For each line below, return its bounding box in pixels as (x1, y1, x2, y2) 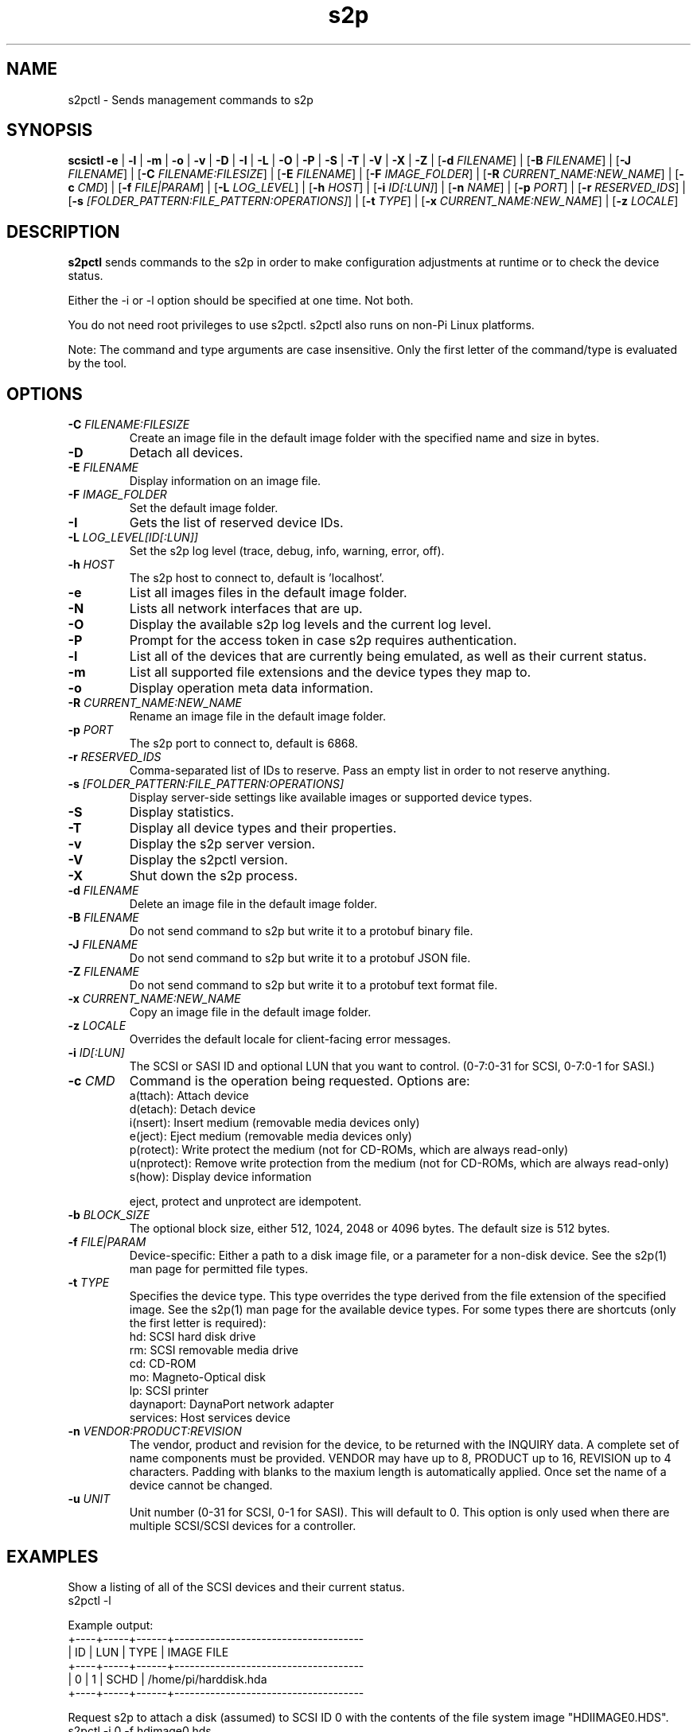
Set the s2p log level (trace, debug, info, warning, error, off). (129, 544, 445, 558)
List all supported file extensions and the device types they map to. (129, 664, 532, 681)
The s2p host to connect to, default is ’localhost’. (129, 571, 384, 585)
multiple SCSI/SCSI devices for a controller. (129, 1519, 356, 1533)
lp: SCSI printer (129, 1384, 209, 1398)
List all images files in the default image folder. (129, 584, 407, 601)
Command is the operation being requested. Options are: (129, 1073, 470, 1089)
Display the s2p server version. (129, 836, 316, 852)
